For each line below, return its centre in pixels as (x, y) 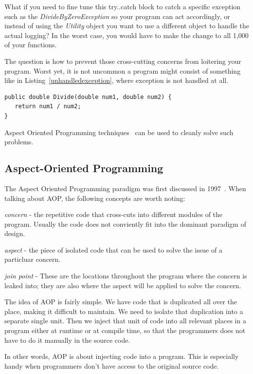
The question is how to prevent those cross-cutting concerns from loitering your (123, 61)
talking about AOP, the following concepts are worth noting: (95, 198)
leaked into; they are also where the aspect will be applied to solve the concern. (123, 285)
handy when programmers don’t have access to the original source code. (112, 365)
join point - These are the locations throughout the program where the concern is (126, 276)
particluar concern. (33, 259)
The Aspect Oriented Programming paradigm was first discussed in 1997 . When (125, 188)
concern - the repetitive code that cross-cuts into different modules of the (114, 214)
